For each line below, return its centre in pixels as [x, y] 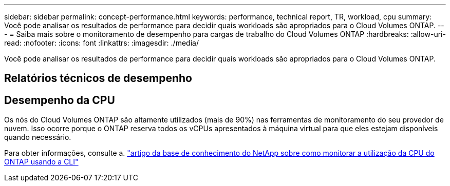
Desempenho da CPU [60, 100]
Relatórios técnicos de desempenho [98, 78]
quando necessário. [38, 137]
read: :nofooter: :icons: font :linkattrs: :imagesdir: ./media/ [101, 43]
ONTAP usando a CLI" [41, 162]
